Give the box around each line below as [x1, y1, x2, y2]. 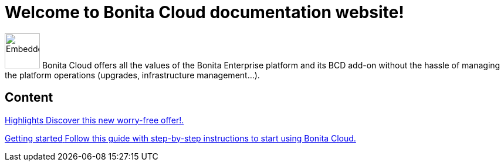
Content [5, 90, 53, 105]
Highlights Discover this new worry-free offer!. [5, 115, 184, 125]
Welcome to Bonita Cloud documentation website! [5, 2, 404, 22]
